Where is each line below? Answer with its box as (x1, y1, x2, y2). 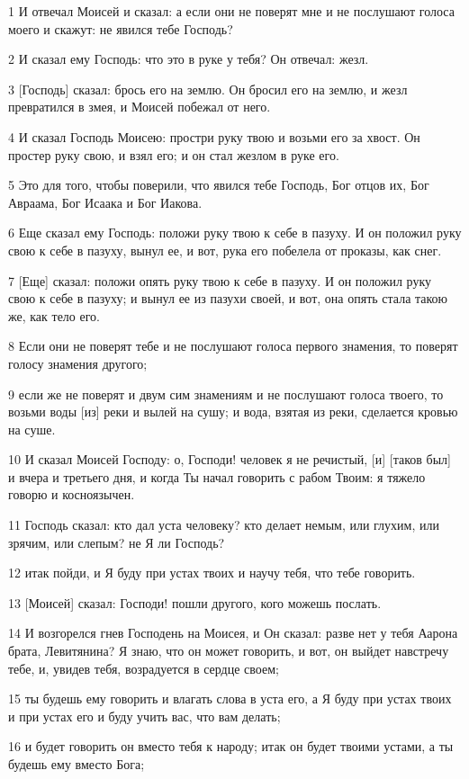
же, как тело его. (8, 306, 101, 325)
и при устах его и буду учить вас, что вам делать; (8, 706, 281, 725)
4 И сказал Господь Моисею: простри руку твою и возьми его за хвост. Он (8, 127, 420, 146)
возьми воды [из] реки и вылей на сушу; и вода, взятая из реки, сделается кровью (8, 402, 458, 421)
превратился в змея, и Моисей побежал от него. (8, 97, 271, 116)
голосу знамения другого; (8, 354, 148, 372)
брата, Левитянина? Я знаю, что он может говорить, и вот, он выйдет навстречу (8, 641, 449, 660)
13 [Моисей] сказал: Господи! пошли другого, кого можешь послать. (8, 593, 382, 612)
